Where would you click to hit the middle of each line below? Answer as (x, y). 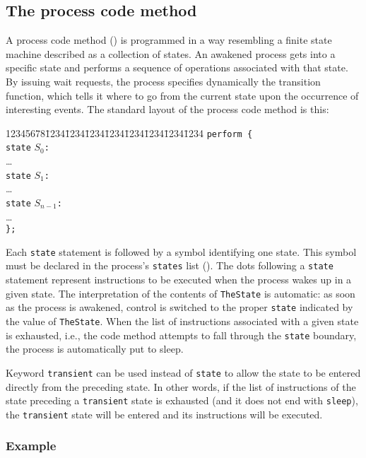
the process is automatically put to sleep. (95, 349)
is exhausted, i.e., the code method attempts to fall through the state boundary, (181, 335)
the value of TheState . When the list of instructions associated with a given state (182, 321)
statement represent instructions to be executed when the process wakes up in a (179, 280)
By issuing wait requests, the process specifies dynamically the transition (163, 81)
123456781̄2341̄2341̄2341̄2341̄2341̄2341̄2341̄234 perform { (129, 133)
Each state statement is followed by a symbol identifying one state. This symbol (181, 251)
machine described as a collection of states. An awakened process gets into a (171, 53)
